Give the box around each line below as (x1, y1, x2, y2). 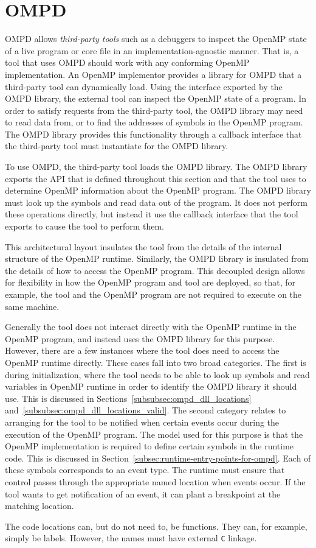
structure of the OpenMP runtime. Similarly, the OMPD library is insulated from (5, 252, 309, 265)
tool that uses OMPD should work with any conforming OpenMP (5, 56, 250, 69)
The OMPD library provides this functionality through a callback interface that (5, 127, 302, 140)
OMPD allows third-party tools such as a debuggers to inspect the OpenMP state (5, 32, 307, 45)
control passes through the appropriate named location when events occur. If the (5, 475, 306, 488)
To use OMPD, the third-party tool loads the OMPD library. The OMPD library (5, 160, 307, 173)
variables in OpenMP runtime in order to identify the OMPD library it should (5, 380, 297, 393)
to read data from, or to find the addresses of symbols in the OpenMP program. (5, 116, 303, 128)
